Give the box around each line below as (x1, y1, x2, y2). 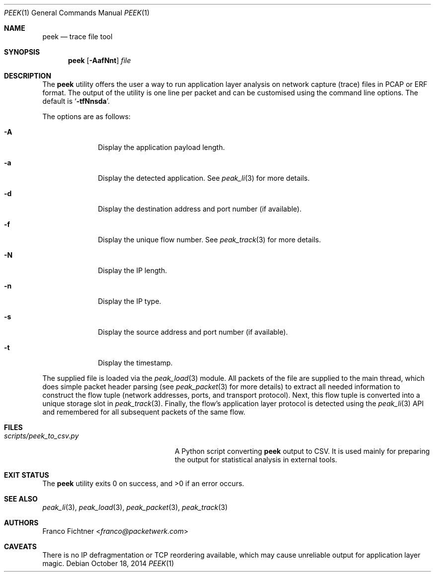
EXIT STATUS (4, 471, 49, 479)
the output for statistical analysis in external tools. (175, 455, 337, 464)
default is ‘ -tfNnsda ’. (42, 97, 110, 105)
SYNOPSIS (4, 48, 40, 56)
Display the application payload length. (98, 143, 225, 151)
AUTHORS (4, 518, 39, 527)
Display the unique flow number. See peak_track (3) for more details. (98, 235, 321, 244)
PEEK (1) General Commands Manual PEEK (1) (4, 8, 150, 17)
